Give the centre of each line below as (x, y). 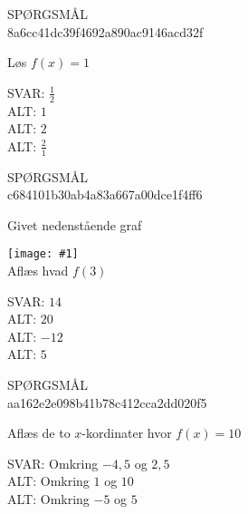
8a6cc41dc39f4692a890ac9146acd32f (105, 31)
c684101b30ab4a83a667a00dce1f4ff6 (105, 194)
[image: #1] (43, 254)
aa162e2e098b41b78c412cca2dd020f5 (107, 402)
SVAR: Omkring (53, 463)
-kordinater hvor (127, 433)
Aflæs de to (39, 433)
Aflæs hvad (38, 271)
